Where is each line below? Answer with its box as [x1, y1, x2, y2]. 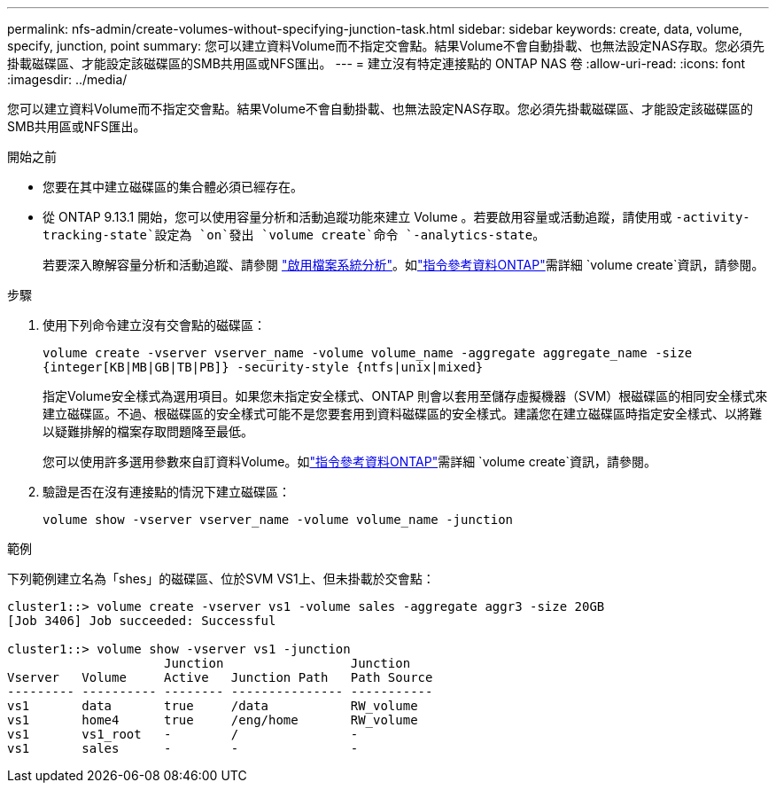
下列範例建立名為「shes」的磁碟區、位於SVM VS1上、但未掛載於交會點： [7, 571, 435, 586]
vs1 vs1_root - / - [7, 727, 359, 741]
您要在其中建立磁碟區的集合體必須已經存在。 [43, 179, 303, 194]
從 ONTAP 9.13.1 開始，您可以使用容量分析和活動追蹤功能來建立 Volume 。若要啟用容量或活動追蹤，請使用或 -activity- [43, 209, 750, 224]
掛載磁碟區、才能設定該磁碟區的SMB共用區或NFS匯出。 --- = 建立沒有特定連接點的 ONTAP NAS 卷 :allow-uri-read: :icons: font [7, 56, 746, 71]
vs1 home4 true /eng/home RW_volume [7, 713, 418, 727]
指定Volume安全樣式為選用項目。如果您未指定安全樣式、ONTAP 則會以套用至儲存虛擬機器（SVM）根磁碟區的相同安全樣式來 [43, 388, 768, 403]
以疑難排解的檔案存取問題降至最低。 [43, 424, 253, 439]
